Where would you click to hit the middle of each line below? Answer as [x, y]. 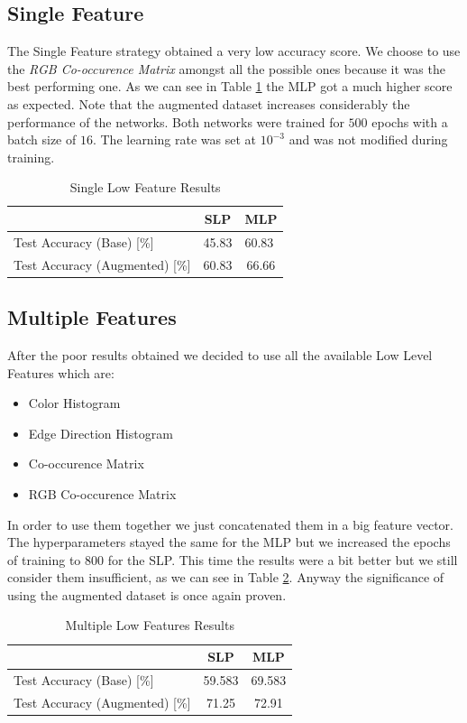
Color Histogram [74, 403]
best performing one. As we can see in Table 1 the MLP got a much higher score [230, 86]
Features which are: [61, 372]
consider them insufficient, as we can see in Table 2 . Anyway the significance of [226, 577]
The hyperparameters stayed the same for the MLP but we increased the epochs [229, 542]
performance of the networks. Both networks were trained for [176, 121]
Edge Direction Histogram [101, 433]
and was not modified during [368, 139]
